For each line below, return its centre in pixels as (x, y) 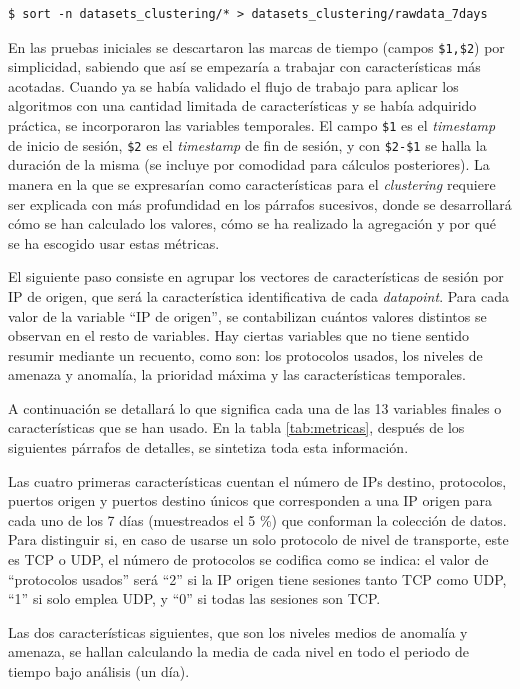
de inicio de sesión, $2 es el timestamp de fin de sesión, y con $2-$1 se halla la (247, 144)
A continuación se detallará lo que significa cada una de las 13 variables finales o (255, 407)
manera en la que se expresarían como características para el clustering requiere (252, 183)
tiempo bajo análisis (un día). (99, 671)
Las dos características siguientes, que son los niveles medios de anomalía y (238, 631)
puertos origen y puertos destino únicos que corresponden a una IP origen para (250, 500)
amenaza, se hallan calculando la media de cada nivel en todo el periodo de (238, 651)
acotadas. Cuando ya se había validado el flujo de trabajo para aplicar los (233, 85)
